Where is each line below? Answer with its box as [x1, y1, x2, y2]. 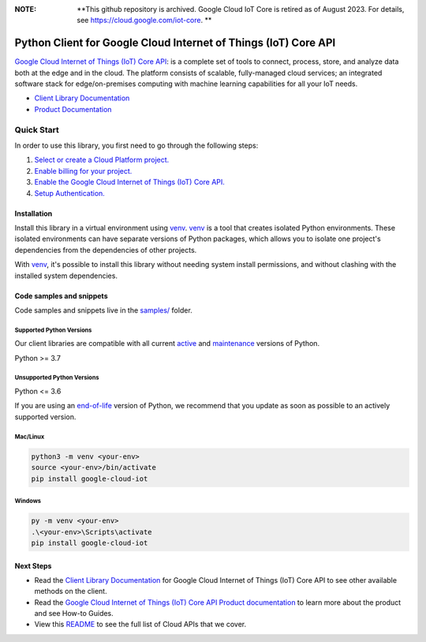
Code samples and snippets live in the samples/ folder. [14, 305, 192, 315]
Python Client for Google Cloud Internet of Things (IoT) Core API [14, 36, 336, 50]
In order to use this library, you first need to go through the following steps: [14, 141, 259, 150]
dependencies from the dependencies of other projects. [14, 245, 197, 254]
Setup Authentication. [34, 188, 106, 197]
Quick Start [14, 124, 59, 135]
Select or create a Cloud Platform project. [34, 155, 170, 165]
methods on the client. [34, 587, 107, 596]
